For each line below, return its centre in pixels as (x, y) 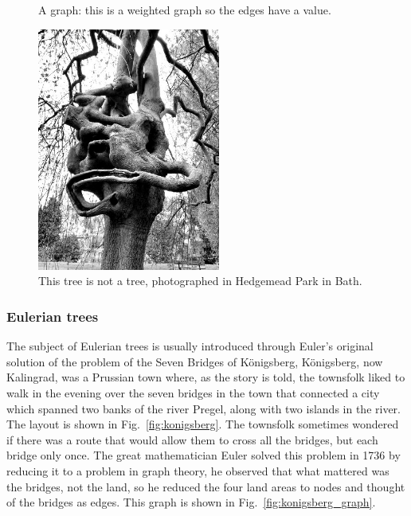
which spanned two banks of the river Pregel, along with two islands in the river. (204, 408)
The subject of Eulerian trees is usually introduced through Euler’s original (190, 346)
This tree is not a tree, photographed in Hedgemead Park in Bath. (200, 281)
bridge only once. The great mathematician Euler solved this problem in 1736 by (204, 455)
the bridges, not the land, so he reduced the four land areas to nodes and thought (206, 486)
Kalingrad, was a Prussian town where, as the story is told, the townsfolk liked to (206, 377)
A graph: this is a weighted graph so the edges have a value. (185, 10)
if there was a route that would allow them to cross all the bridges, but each (192, 439)
